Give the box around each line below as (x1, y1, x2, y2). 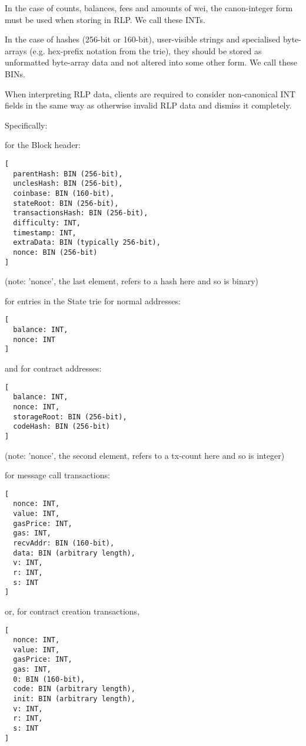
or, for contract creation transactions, (5, 604, 140, 617)
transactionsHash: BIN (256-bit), (13, 209, 148, 218)
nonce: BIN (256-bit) (13, 248, 98, 257)
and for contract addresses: (5, 362, 102, 374)
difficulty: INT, (13, 218, 81, 227)
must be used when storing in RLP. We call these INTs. (5, 13, 205, 25)
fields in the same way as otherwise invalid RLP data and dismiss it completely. (5, 99, 292, 111)
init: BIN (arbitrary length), (13, 695, 135, 704)
